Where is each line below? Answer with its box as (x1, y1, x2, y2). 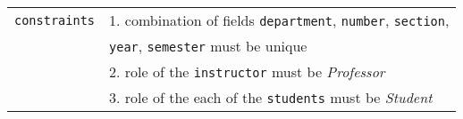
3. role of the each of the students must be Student (109, 87, 433, 107)
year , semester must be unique (109, 36, 307, 56)
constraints (14, 12, 96, 28)
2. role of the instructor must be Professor (109, 61, 385, 82)
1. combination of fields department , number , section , (109, 10, 450, 30)
